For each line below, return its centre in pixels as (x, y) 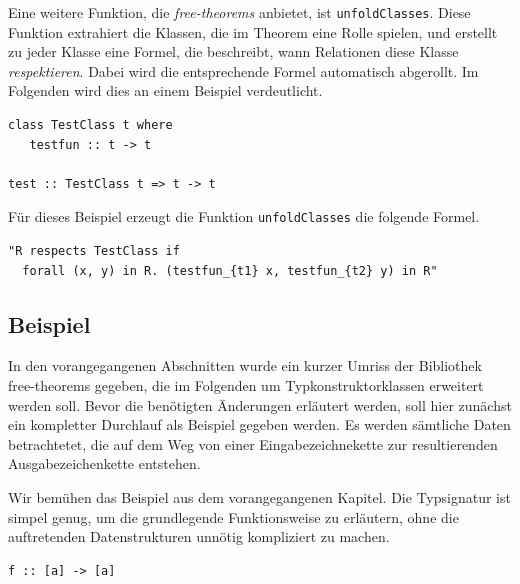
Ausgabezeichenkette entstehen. (104, 463)
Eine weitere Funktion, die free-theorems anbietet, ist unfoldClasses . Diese (239, 12)
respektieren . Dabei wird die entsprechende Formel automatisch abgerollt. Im (243, 70)
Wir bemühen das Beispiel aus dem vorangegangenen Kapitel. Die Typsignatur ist (259, 497)
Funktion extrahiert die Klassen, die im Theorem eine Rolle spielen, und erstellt (253, 31)
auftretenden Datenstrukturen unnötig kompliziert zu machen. (199, 536)
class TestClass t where (90, 125)
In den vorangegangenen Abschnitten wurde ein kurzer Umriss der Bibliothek (245, 365)
